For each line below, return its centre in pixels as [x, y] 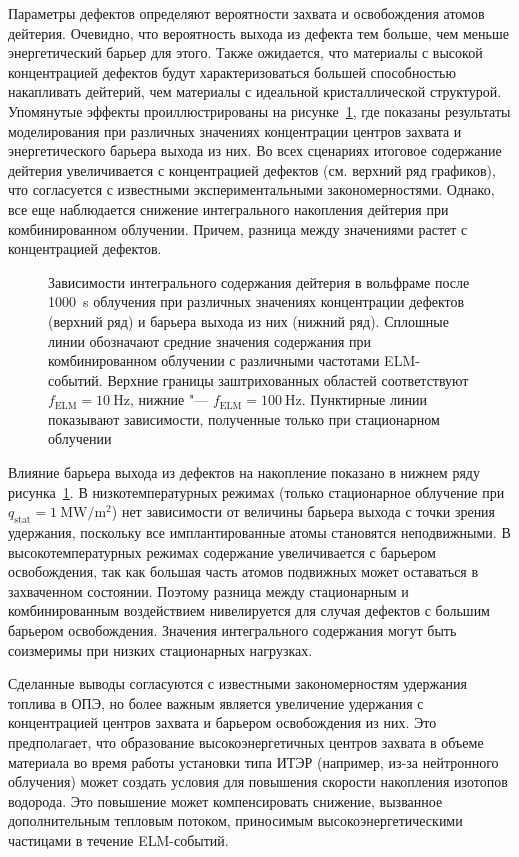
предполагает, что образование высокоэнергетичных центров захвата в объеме [246, 741]
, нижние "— [169, 399]
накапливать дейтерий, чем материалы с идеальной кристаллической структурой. [255, 91]
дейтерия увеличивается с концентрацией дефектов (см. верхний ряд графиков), [252, 169]
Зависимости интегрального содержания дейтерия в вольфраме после [259, 281]
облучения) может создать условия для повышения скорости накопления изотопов [258, 781]
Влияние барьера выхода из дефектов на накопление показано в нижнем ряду [244, 472]
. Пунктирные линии [364, 399]
